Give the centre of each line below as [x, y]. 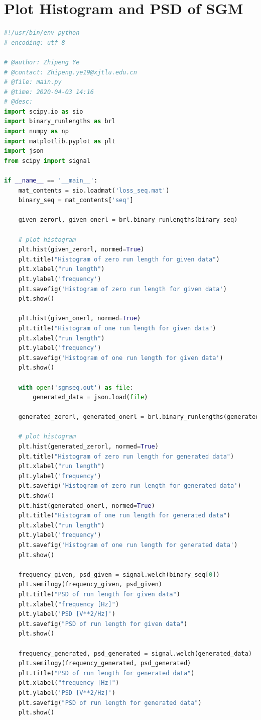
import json [24, 151]
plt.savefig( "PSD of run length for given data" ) [103, 624]
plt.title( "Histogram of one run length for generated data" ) [124, 516]
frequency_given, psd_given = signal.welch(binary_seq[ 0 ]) [119, 574]
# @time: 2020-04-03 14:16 [49, 92]
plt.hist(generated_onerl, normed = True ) [87, 506]
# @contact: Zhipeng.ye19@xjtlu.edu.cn [71, 72]
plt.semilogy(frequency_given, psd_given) [90, 584]
